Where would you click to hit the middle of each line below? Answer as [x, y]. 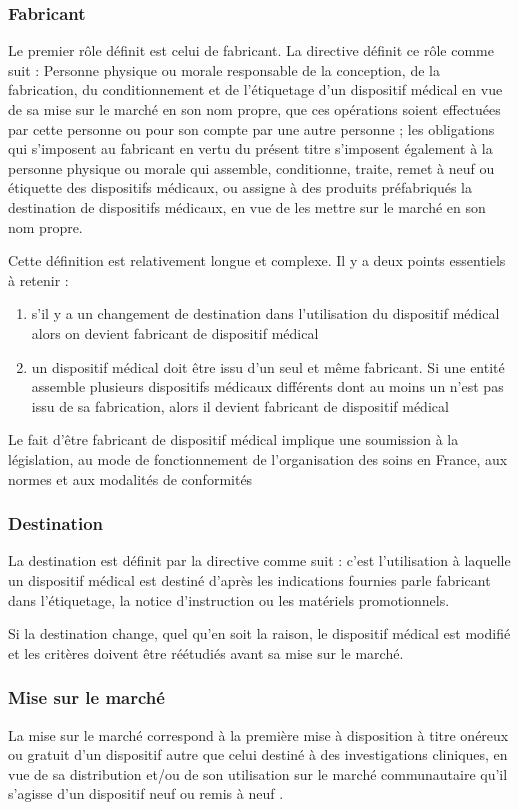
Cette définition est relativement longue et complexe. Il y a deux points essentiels [257, 260]
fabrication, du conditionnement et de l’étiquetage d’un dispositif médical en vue [255, 89]
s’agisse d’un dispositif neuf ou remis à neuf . [146, 793]
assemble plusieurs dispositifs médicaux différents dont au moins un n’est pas [267, 386]
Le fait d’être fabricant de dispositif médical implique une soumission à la [233, 439]
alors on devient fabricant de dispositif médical [175, 332]
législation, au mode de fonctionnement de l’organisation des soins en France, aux [258, 458]
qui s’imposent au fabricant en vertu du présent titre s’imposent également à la [250, 148]
